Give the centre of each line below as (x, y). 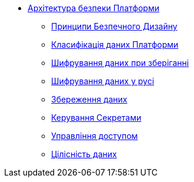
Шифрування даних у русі (103, 81)
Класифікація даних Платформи (115, 44)
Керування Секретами (96, 118)
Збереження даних (89, 99)
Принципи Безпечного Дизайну (114, 26)
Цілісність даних (84, 154)
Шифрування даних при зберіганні (120, 63)
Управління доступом (95, 136)
